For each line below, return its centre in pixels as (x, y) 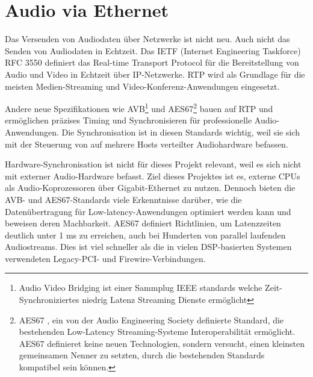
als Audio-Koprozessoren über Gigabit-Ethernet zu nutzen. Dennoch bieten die (150, 188)
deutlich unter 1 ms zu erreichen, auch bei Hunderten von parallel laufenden (145, 235)
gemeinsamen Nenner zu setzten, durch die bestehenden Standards (142, 355)
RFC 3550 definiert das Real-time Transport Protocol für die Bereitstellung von (152, 62)
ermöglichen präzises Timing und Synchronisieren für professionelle (129, 120)
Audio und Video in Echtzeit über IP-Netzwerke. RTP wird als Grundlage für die (155, 74)
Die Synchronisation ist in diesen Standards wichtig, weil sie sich (181, 132)
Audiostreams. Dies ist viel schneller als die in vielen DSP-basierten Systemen (148, 247)
